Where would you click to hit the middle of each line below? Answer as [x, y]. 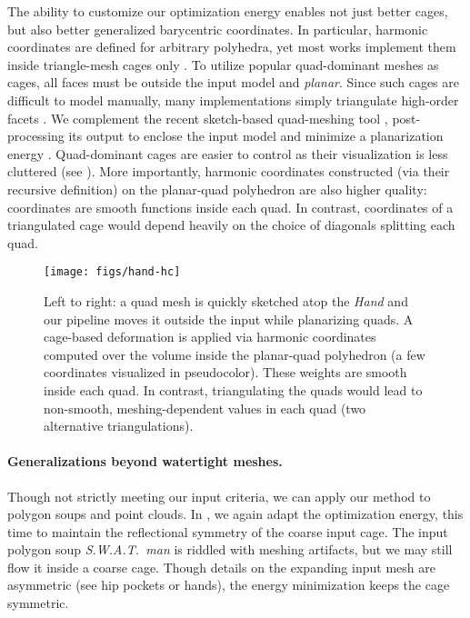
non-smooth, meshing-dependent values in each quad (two [205, 408]
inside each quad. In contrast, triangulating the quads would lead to [233, 389]
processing [36, 136]
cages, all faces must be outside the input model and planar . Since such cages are [233, 82]
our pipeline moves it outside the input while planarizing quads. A [229, 319]
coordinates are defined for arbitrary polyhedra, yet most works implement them [232, 47]
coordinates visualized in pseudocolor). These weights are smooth [225, 372]
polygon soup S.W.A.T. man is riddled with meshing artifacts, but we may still [230, 549]
